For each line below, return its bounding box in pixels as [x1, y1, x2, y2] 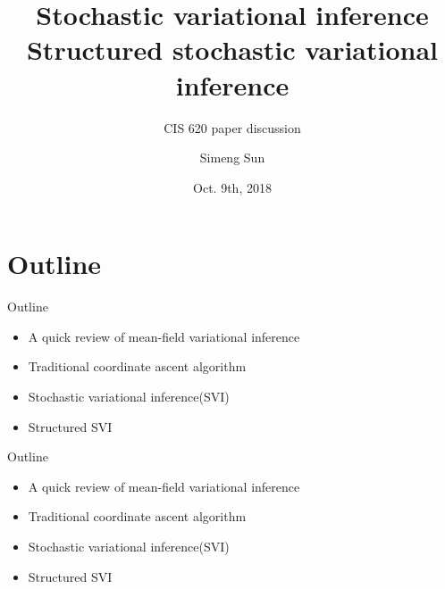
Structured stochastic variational [26, 31, 439, 68]
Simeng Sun [199, 148, 265, 167]
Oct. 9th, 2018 [193, 178, 272, 196]
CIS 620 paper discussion [164, 118, 301, 137]
